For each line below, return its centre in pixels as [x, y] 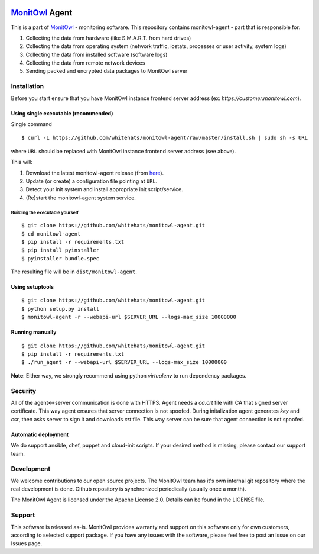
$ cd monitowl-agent [51, 233]
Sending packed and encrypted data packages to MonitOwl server [107, 71]
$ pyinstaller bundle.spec [61, 258]
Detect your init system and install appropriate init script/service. [104, 189]
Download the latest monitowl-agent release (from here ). [95, 173]
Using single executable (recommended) [62, 113]
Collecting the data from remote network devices [85, 63]
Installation [27, 86]
